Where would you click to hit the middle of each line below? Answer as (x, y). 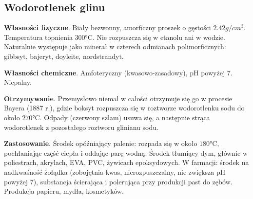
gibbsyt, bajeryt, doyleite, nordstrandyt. (64, 56)
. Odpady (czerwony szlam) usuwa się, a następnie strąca (125, 117)
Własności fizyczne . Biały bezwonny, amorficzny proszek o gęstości (107, 27)
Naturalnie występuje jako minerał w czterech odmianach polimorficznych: (115, 46)
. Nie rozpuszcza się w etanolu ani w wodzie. (159, 37)
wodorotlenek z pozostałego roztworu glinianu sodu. (81, 127)
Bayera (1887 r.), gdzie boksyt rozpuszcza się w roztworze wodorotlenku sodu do (124, 108)
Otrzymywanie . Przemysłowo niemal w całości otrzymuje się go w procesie (118, 98)
